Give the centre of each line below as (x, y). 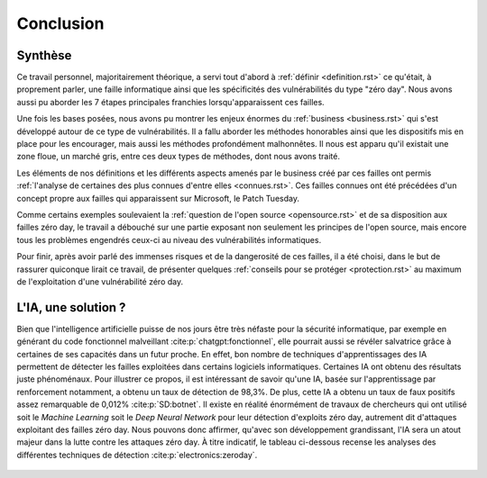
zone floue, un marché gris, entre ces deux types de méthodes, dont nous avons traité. (178, 157)
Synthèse (44, 55)
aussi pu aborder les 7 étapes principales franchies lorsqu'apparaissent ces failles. (170, 102)
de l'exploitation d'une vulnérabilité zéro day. (100, 281)
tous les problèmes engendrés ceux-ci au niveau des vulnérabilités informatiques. (169, 239)
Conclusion (60, 23)
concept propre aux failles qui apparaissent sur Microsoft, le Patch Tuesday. (158, 198)
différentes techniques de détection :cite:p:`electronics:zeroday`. (137, 455)
